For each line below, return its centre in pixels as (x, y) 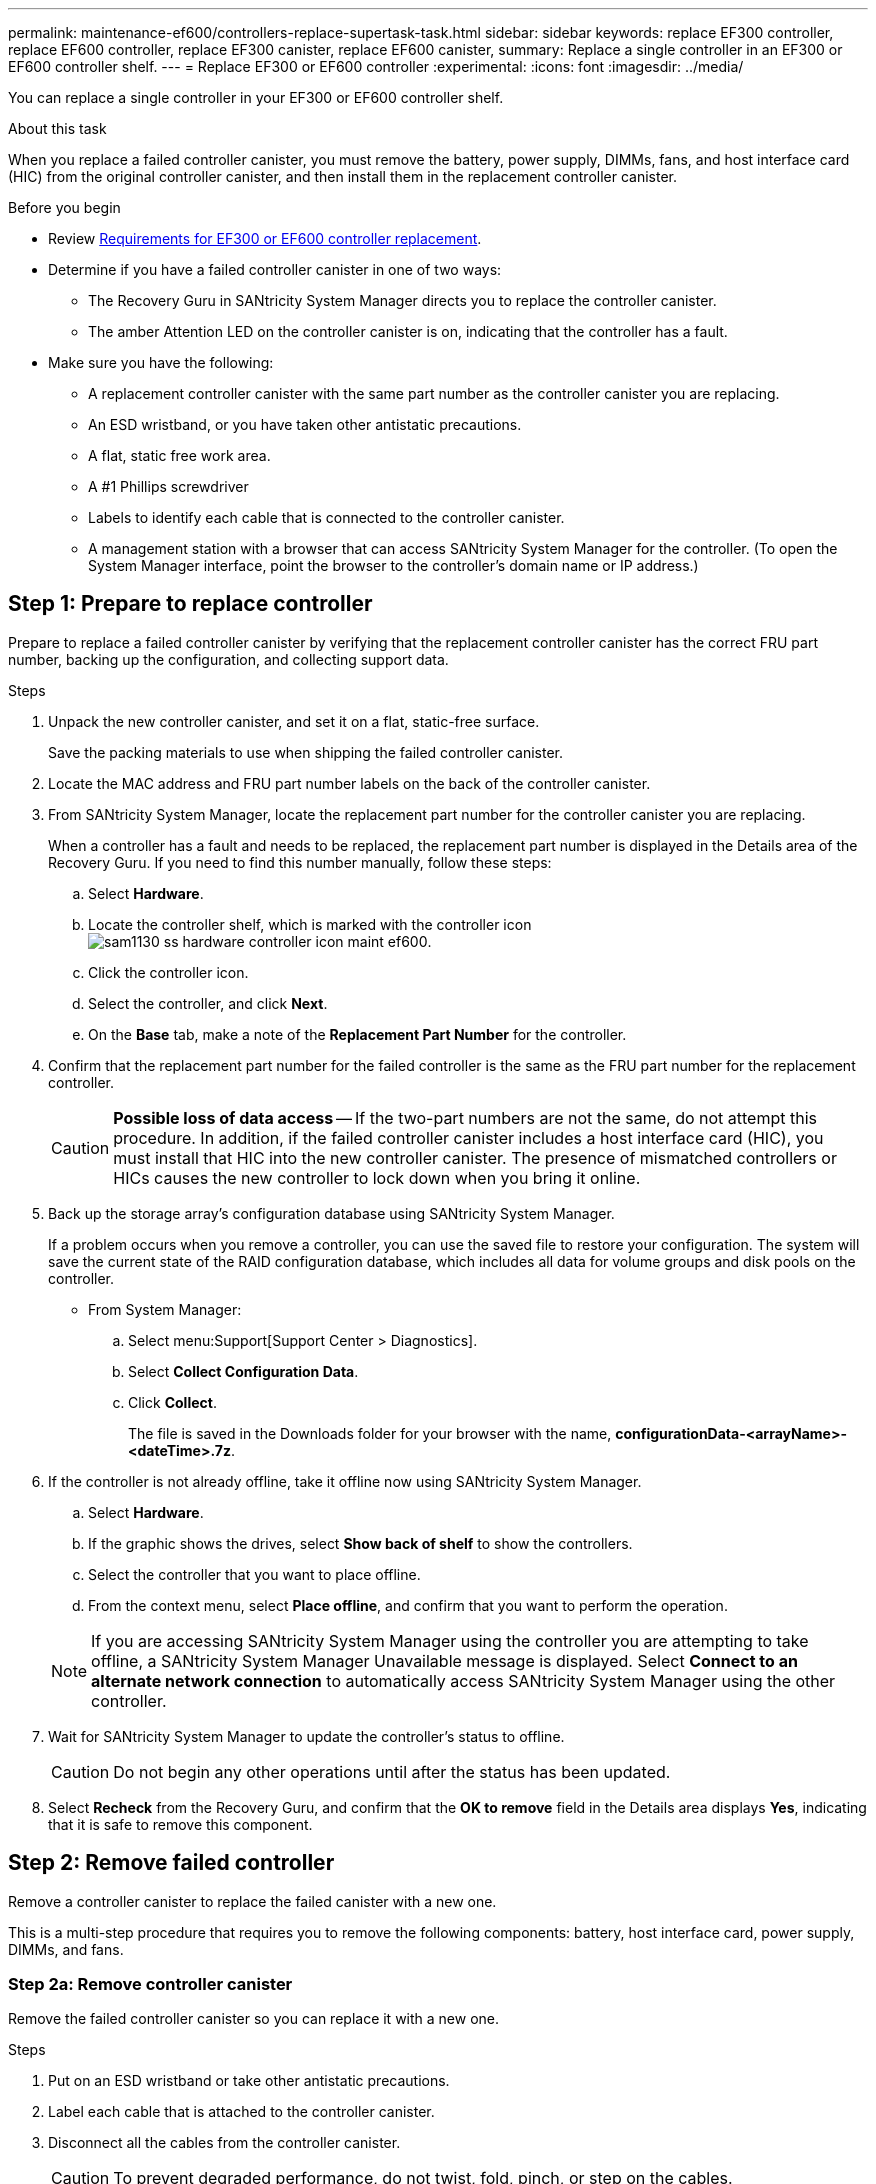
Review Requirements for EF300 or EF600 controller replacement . (265, 238)
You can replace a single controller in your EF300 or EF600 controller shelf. (256, 97)
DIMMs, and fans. (66, 1949)
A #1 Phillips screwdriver (168, 486)
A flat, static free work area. (179, 455)
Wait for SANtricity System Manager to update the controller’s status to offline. (306, 1736)
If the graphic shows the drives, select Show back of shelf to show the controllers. (360, 1543)
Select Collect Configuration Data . (243, 1371)
